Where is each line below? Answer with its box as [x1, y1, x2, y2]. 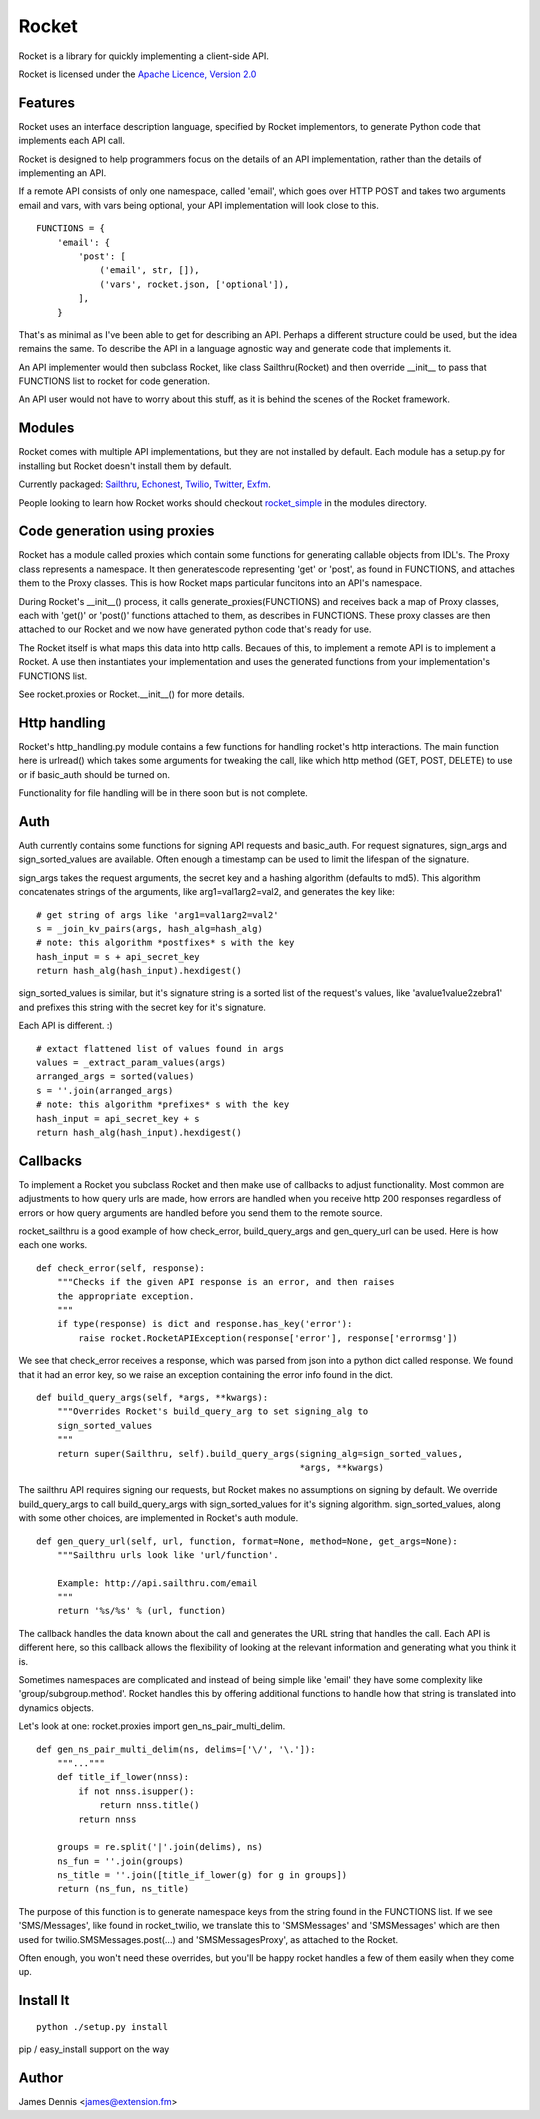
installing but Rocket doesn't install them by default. [18, 460, 232, 472]
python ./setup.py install [36, 2021, 169, 2032]
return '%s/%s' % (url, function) [56, 1605, 227, 1617]
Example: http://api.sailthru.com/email [56, 1577, 259, 1589]
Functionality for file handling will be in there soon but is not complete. [18, 787, 309, 799]
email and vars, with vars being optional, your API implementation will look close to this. [18, 199, 380, 211]
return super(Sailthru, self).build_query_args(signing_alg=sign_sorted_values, [56, 1448, 464, 1459]
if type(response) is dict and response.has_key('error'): [56, 1318, 353, 1330]
